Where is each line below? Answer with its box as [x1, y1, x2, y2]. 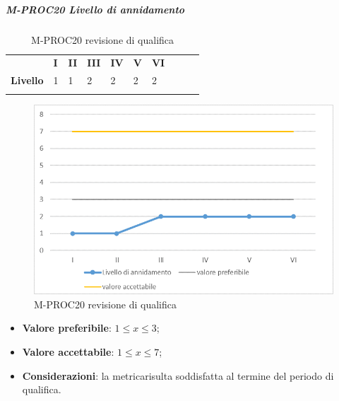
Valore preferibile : [22, 320, 112, 335]
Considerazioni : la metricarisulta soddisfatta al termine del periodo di [22, 368, 334, 383]
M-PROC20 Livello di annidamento [6, 1, 185, 16]
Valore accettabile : [22, 344, 114, 359]
